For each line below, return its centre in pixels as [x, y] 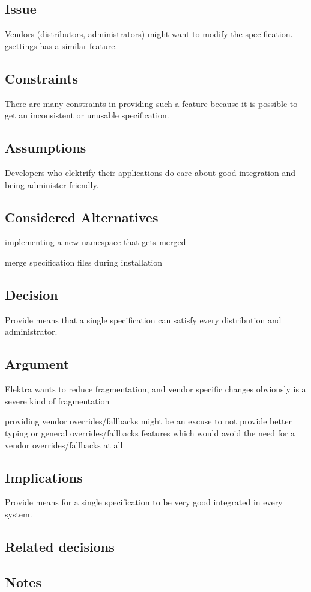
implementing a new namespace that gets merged [95, 242]
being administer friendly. [52, 184]
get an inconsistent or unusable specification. [87, 115]
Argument [37, 364]
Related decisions [60, 546]
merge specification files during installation [84, 262]
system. [19, 514]
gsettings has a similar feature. [61, 45]
